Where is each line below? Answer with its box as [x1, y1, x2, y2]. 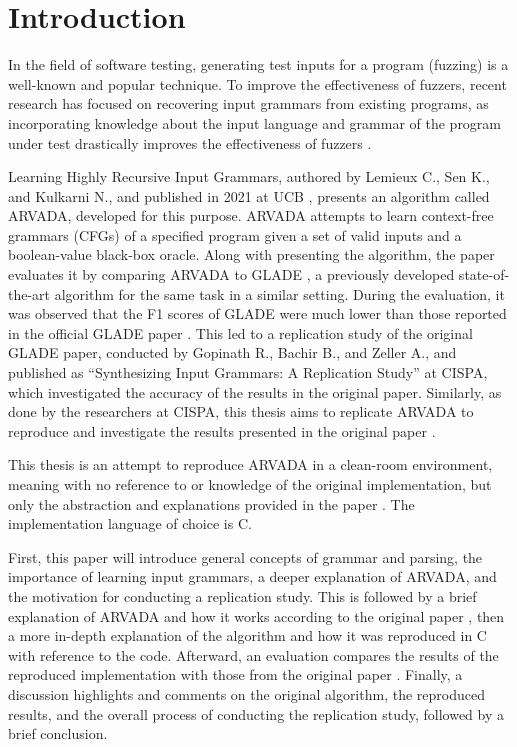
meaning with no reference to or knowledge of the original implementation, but [8, 474, 492, 494]
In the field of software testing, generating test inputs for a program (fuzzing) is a [8, 54, 509, 75]
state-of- [458, 264, 510, 285]
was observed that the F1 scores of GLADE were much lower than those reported [8, 303, 507, 324]
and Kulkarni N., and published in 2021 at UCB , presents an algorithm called [8, 185, 490, 206]
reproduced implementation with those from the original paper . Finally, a [8, 664, 463, 685]
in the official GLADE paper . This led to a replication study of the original [8, 322, 473, 343]
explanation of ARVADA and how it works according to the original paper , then [8, 605, 505, 626]
